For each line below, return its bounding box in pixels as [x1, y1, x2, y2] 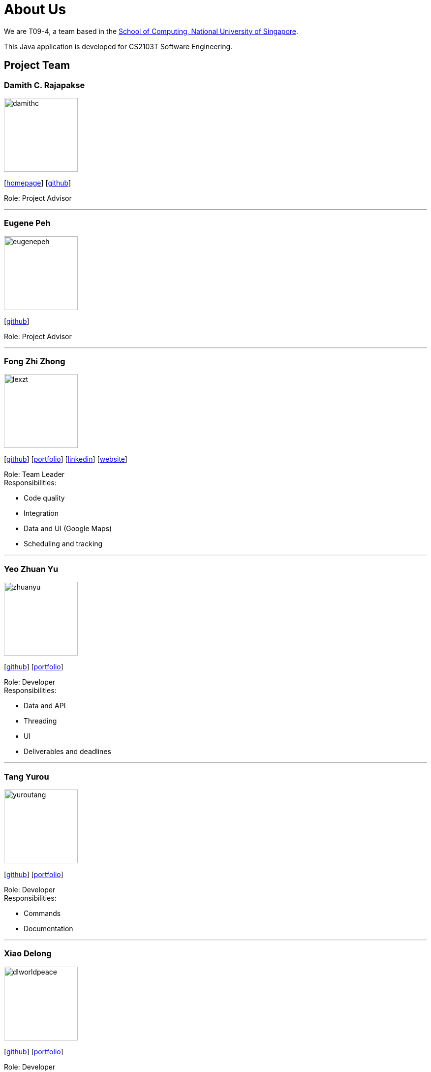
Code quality [24, 494, 65, 503]
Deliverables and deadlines [24, 747, 111, 756]
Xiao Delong [4, 948, 52, 959]
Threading [24, 717, 57, 725]
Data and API [24, 701, 66, 710]
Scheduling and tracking [24, 539, 103, 548]
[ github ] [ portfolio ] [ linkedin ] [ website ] [4, 455, 127, 464]
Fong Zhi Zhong [4, 356, 65, 367]
